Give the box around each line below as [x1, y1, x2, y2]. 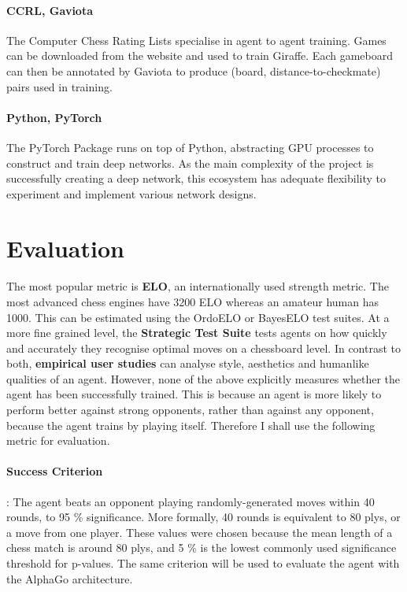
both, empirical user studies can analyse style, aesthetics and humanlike [6, 355, 369, 372]
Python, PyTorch [6, 109, 102, 125]
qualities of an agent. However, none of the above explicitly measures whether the [6, 370, 401, 387]
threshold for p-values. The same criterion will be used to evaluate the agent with [6, 555, 400, 572]
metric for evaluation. [6, 432, 110, 449]
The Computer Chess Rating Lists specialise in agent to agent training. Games [6, 31, 387, 48]
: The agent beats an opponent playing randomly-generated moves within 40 [6, 493, 375, 509]
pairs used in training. [6, 78, 113, 94]
